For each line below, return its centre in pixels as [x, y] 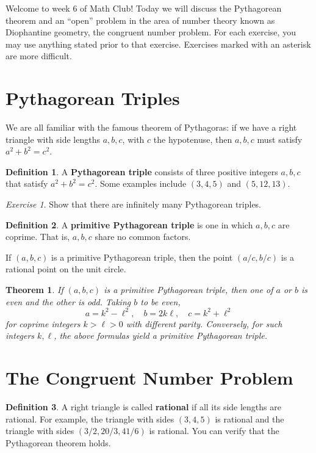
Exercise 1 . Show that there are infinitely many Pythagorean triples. [134, 204]
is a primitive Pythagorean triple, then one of [189, 290]
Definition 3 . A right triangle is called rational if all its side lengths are [143, 407]
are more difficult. [39, 56]
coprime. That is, [38, 237]
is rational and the [250, 419]
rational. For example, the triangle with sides [90, 419]
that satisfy [27, 183]
